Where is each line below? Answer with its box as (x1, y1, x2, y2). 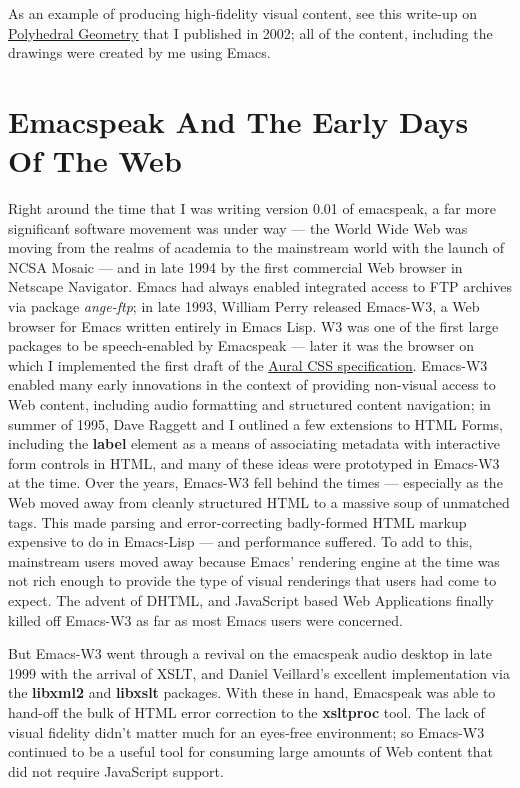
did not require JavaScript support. (8, 760, 224, 781)
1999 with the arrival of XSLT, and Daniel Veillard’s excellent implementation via (8, 662, 510, 683)
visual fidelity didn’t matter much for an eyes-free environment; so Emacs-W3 (8, 721, 485, 742)
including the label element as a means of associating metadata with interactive (8, 433, 500, 454)
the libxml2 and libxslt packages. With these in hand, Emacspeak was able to (8, 682, 496, 703)
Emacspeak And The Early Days (8, 100, 469, 141)
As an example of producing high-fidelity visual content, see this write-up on (8, 3, 478, 23)
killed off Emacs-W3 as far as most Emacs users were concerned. (8, 609, 403, 630)
